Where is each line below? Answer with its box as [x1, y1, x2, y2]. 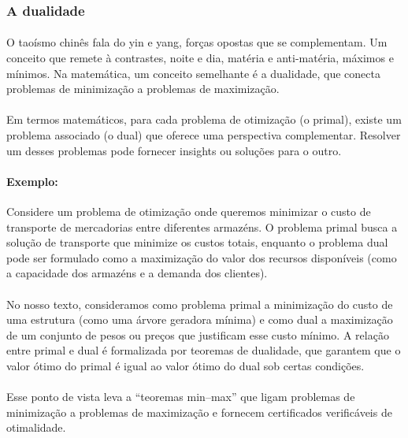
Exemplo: [6, 173, 58, 189]
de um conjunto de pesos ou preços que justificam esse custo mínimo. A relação [6, 326, 389, 343]
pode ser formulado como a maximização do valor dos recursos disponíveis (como [6, 249, 397, 265]
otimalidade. [6, 419, 66, 436]
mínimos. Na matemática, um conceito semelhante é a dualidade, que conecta [6, 65, 380, 81]
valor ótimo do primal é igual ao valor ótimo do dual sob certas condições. [6, 357, 365, 373]
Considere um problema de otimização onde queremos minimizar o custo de [6, 202, 371, 219]
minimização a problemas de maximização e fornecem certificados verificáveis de [6, 403, 392, 420]
